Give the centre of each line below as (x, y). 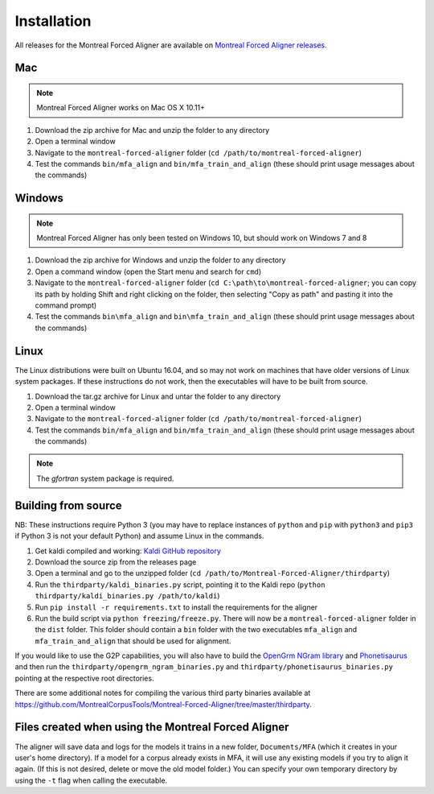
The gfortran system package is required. (105, 478)
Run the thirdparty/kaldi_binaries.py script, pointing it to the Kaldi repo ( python (180, 585)
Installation (53, 21)
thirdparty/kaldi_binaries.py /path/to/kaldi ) (127, 596)
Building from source (68, 505)
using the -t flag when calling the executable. (91, 780)
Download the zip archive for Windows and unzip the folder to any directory (160, 260)
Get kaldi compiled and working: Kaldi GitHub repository (128, 551)
